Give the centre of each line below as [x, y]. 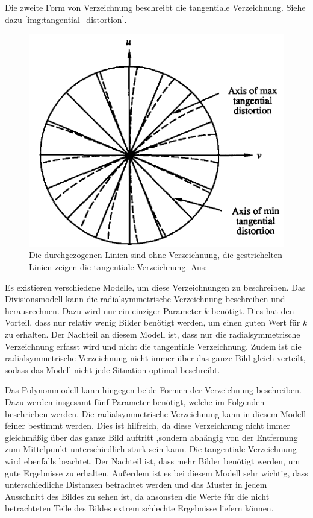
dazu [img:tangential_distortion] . [66, 19]
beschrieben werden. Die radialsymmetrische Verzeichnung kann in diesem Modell [156, 413]
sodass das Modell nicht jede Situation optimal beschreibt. [113, 369]
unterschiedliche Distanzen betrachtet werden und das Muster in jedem [136, 485]
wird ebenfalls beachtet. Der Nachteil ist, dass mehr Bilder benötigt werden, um [153, 460]
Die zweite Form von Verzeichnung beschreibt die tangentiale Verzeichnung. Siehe [155, 7]
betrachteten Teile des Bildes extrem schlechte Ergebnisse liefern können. [139, 508]
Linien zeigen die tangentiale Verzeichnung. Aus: [118, 267]
